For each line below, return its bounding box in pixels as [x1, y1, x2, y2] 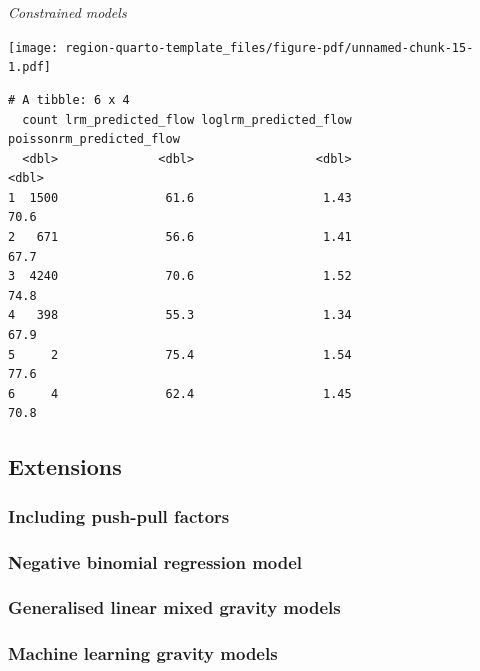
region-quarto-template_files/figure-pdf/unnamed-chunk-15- [65, 40, 474, 55]
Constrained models [8, 2, 127, 22]
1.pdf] [8, 60, 51, 75]
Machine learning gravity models [8, 641, 278, 666]
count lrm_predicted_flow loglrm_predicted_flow [22, 112, 352, 127]
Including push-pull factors [8, 503, 230, 528]
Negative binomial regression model [8, 549, 303, 574]
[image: [8, 40, 59, 55]
